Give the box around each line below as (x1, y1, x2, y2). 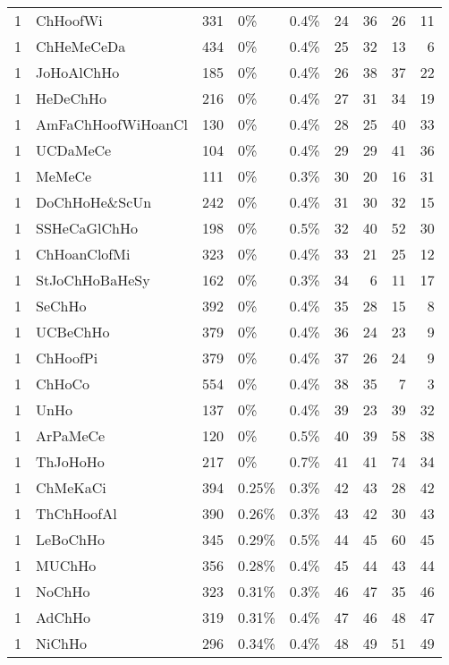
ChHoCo (36, 373, 90, 394)
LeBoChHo (36, 529, 105, 550)
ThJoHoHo (36, 451, 105, 472)
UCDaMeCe (36, 140, 112, 160)
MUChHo (36, 555, 97, 575)
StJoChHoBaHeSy (36, 269, 150, 290)
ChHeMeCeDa (36, 36, 126, 56)
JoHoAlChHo (36, 62, 120, 82)
